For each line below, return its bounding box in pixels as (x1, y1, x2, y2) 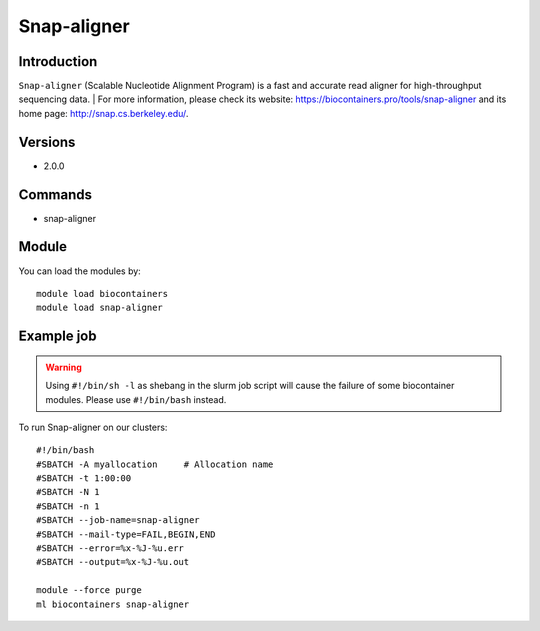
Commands (18, 186, 93, 203)
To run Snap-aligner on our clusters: (18, 421, 168, 433)
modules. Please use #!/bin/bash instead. (45, 393, 227, 405)
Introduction (18, 53, 98, 70)
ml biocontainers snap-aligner (36, 598, 190, 610)
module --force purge (36, 585, 142, 596)
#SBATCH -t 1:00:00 (36, 473, 132, 484)
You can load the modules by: (18, 265, 142, 277)
